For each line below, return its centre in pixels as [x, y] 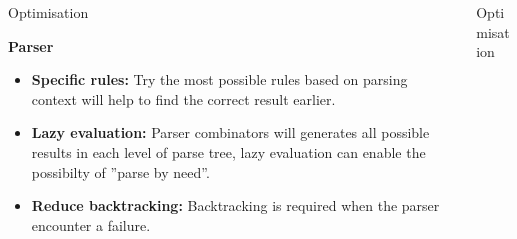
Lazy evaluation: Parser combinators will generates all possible [230, 132]
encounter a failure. [91, 224]
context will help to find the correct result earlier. [183, 98]
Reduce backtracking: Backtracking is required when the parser [235, 205]
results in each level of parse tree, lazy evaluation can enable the [228, 151]
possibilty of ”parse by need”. [120, 171]
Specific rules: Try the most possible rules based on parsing [219, 79]
